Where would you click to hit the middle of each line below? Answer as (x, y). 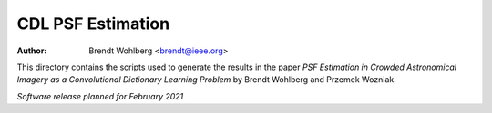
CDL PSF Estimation (93, 24)
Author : (32, 51)
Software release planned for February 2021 (100, 96)
